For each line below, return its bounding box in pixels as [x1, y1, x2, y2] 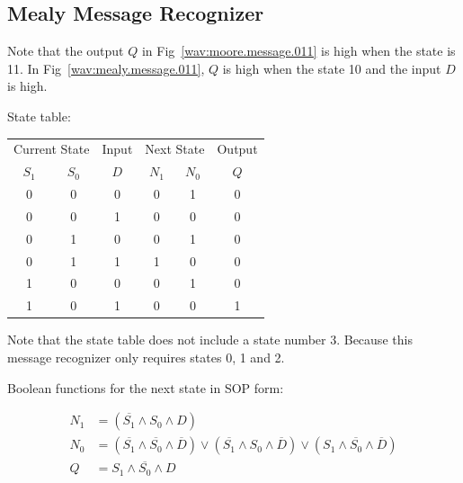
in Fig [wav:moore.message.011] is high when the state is [141, 41, 456, 60]
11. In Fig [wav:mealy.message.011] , [7, 58, 205, 77]
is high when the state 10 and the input [222, 58, 441, 77]
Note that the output [7, 41, 124, 60]
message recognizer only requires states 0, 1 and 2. [7, 347, 285, 366]
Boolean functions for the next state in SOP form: [7, 378, 284, 397]
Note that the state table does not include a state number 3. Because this [7, 330, 413, 349]
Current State [13, 139, 90, 158]
